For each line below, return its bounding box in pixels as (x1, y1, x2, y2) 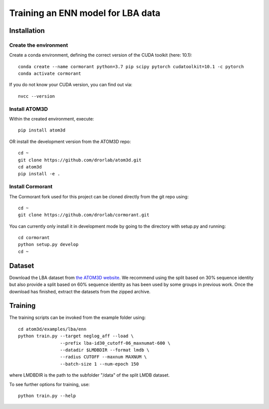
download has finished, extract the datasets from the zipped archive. (9, 288, 151, 294)
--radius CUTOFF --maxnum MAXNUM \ (60, 354, 147, 360)
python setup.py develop (18, 242, 79, 248)
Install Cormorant (9, 183, 53, 190)
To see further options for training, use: (9, 381, 90, 387)
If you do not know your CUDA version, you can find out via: (9, 82, 133, 88)
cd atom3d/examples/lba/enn (18, 326, 87, 332)
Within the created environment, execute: (9, 116, 94, 122)
